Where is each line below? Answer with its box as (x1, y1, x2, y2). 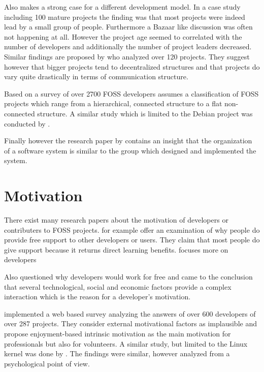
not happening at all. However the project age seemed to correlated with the (4, 31, 242, 42)
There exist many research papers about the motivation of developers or (4, 214, 228, 225)
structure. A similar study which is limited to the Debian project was (37, 108, 253, 118)
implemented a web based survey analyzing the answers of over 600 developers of (4, 308, 256, 319)
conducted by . (4, 118, 50, 129)
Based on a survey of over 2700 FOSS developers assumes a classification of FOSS (4, 88, 259, 99)
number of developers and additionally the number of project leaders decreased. (4, 41, 252, 52)
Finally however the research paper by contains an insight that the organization (4, 135, 252, 146)
